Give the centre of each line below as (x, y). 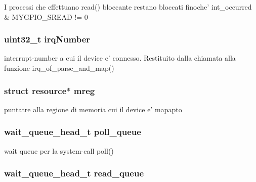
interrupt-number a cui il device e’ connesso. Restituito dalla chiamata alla (120, 58)
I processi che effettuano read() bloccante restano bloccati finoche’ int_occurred (128, 7)
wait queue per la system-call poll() (59, 150)
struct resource (35, 90)
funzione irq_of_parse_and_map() (59, 68)
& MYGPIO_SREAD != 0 (46, 16)
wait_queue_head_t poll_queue (73, 132)
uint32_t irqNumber (47, 39)
